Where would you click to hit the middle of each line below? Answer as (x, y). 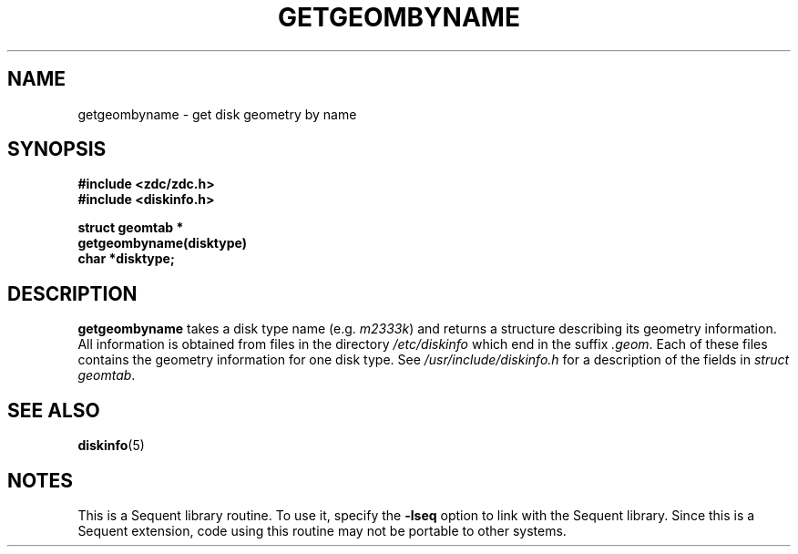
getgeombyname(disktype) (162, 243)
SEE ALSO (54, 410)
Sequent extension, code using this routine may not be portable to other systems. (322, 530)
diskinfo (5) (111, 446)
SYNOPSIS (57, 149)
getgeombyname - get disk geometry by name (217, 114)
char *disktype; (126, 259)
